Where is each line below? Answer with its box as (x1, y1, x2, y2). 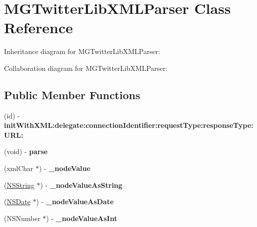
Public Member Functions (4, 87, 140, 102)
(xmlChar (4, 163, 33, 173)
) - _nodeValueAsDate (36, 196, 114, 207)
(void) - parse (4, 146, 48, 157)
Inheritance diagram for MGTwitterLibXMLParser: (4, 46, 161, 57)
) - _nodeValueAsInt (46, 213, 117, 223)
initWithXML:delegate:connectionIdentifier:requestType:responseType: (4, 120, 254, 130)
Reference (4, 17, 73, 38)
